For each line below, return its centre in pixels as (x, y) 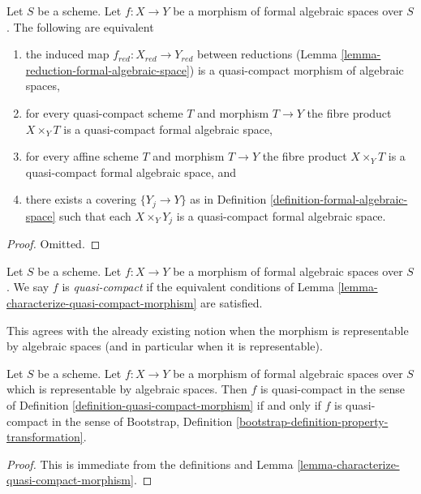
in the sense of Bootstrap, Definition (142, 421)
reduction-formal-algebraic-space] (107, 69)
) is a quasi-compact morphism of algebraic (296, 69)
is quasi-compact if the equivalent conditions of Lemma (198, 287)
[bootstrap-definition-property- (312, 421)
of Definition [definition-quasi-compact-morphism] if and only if (164, 405)
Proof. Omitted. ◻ (54, 244)
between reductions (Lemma (267, 54)
